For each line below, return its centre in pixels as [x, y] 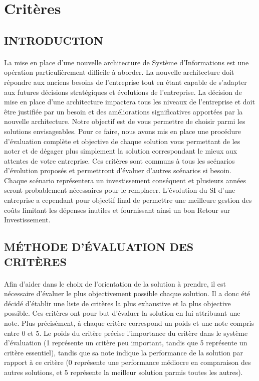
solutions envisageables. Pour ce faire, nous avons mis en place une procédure [122, 131]
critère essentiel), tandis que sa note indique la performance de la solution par [123, 352]
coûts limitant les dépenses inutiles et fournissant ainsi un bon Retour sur [117, 210]
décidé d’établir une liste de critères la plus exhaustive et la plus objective [117, 303]
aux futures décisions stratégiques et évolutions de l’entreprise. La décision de [123, 92]
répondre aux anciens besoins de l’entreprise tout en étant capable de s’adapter [125, 82]
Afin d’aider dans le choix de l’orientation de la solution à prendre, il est [115, 283]
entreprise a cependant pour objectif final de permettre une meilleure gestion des [128, 200]
